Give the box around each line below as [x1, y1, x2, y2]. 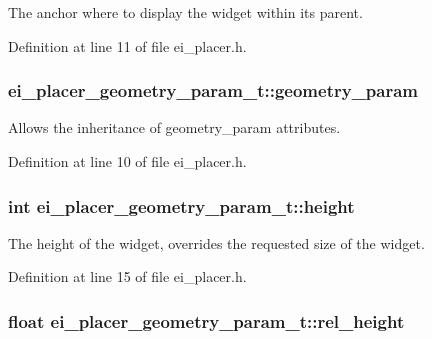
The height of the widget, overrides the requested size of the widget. [8, 232, 425, 253]
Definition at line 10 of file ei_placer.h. [8, 151, 247, 171]
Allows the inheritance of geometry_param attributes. [8, 117, 341, 138]
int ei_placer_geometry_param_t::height [8, 193, 355, 218]
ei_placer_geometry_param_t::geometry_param [8, 78, 419, 103]
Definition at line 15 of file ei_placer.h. [8, 266, 247, 287]
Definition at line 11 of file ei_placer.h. [8, 35, 247, 56]
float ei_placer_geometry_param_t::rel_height [8, 308, 405, 333]
